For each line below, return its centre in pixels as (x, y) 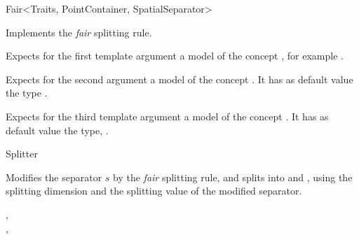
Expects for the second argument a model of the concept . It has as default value (179, 79)
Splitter (22, 154)
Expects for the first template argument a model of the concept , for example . (175, 56)
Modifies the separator (54, 177)
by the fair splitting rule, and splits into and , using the (233, 177)
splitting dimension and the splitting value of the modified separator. (154, 191)
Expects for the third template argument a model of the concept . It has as (167, 116)
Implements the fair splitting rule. (79, 32)
